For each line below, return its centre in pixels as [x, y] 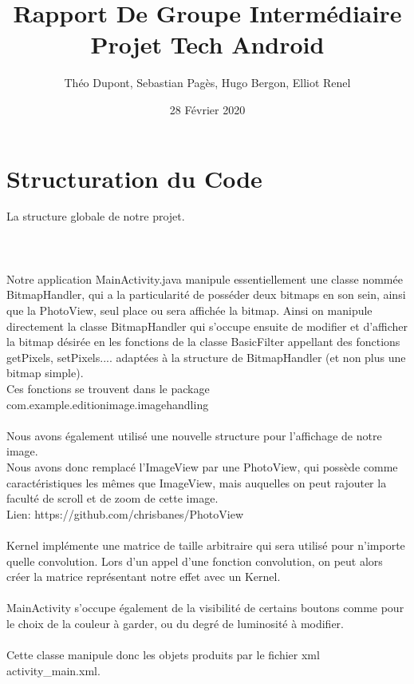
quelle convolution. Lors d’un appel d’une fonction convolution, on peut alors [195, 561]
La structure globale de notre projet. [96, 216]
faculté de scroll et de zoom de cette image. [112, 498]
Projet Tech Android [207, 44]
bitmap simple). [45, 373]
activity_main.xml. [53, 670]
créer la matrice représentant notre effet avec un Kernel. [144, 577]
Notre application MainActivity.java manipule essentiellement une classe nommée [205, 278]
